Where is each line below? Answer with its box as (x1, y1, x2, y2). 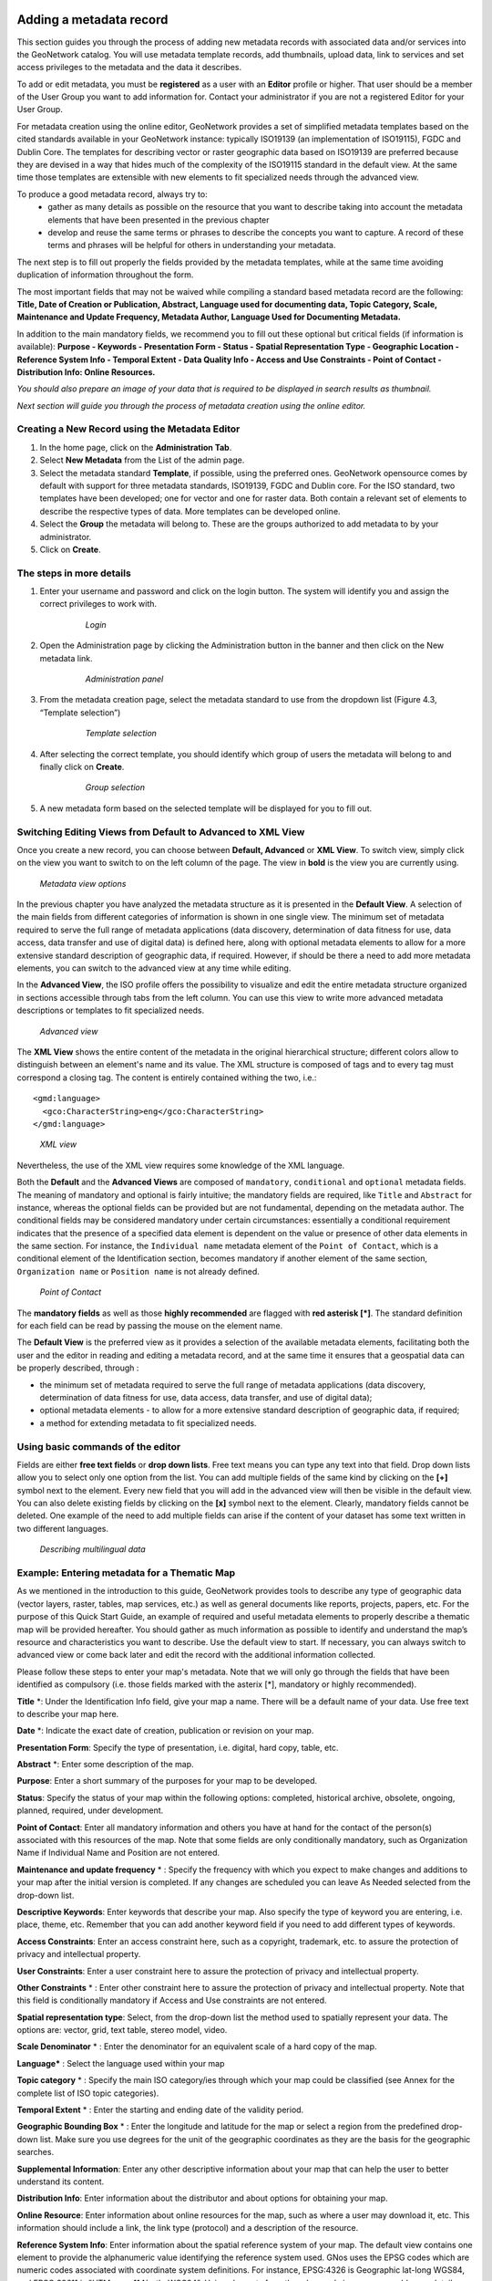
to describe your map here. (16, 1708, 119, 1719)
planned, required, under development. (16, 1805, 164, 1816)
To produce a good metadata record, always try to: (16, 188, 209, 200)
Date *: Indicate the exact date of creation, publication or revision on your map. (16, 1725, 314, 1736)
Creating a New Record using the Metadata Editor (16, 422, 241, 435)
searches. (16, 2147, 55, 2158)
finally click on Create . (39, 761, 125, 772)
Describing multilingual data (39, 1544, 146, 1555)
